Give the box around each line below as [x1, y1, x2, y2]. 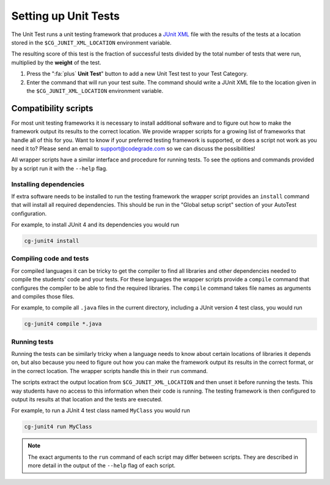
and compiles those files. [11, 292, 75, 300]
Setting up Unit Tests [11, 9, 120, 23]
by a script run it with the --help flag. [11, 165, 108, 172]
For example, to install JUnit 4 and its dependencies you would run [11, 221, 180, 229]
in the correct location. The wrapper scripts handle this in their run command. [11, 367, 208, 374]
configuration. [11, 210, 47, 217]
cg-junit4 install [24, 237, 79, 245]
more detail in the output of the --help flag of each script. [28, 462, 176, 469]
